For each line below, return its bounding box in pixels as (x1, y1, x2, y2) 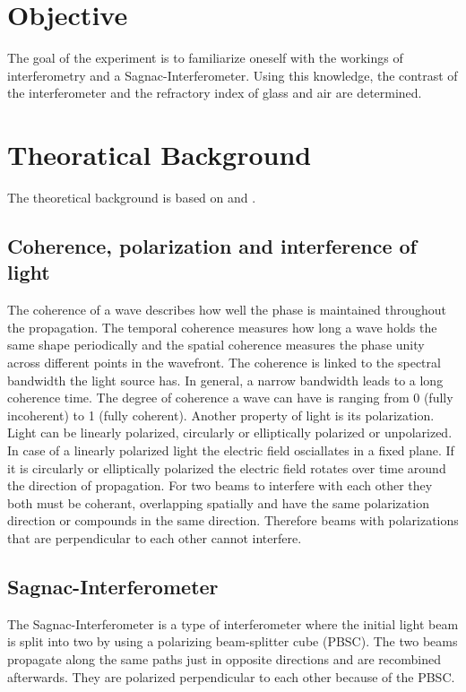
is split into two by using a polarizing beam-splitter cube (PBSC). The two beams (7, 632, 458, 651)
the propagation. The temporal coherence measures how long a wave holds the (7, 317, 437, 336)
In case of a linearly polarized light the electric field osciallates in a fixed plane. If (7, 440, 454, 459)
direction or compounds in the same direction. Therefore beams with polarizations (7, 511, 459, 530)
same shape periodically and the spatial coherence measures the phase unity (7, 335, 425, 354)
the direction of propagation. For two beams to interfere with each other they (7, 476, 433, 495)
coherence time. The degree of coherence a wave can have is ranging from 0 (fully (7, 388, 453, 407)
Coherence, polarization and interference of (7, 232, 417, 260)
